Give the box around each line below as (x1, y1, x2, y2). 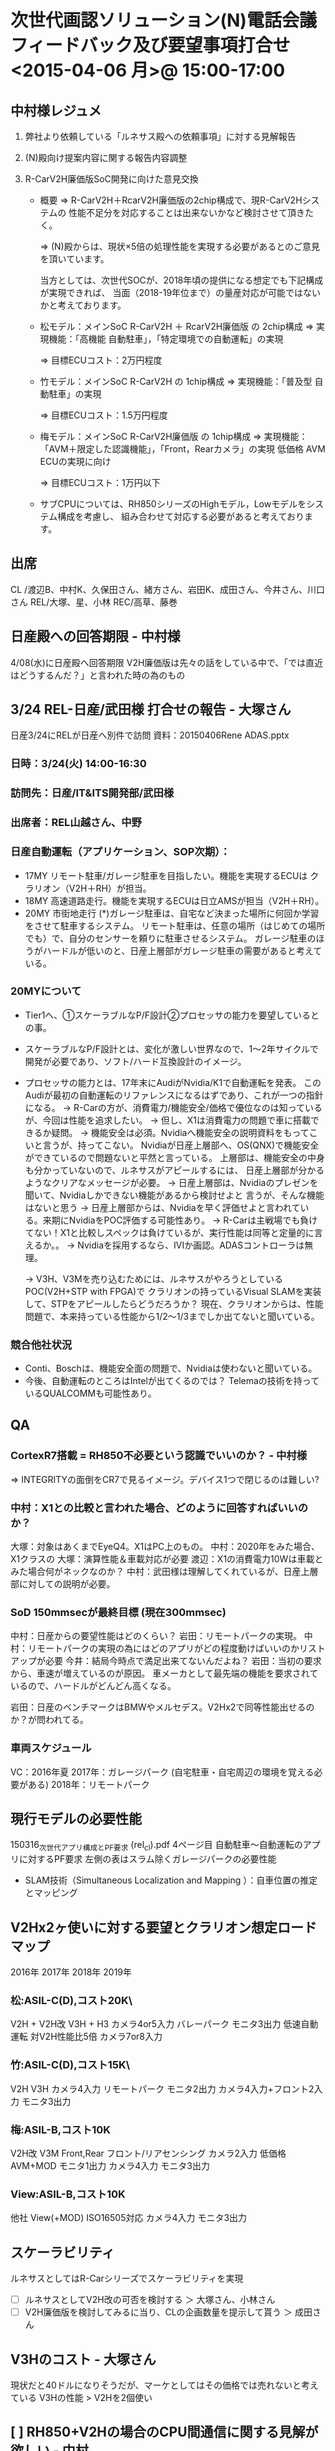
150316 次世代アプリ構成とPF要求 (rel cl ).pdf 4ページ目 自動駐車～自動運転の (10, 1839, 303, 1853)
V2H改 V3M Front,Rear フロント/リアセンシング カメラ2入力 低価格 (10, 2147, 287, 2159)
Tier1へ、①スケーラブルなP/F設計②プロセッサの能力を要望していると (24, 1009, 320, 1021)
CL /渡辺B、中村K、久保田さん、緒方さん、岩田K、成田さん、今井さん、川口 (10, 583, 326, 595)
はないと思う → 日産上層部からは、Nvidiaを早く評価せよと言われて (24, 1201, 301, 1213)
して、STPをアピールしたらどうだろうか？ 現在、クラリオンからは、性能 (24, 1297, 324, 1310)
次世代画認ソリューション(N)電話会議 (10, 9, 317, 32)
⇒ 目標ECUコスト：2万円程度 (39, 354, 163, 366)
